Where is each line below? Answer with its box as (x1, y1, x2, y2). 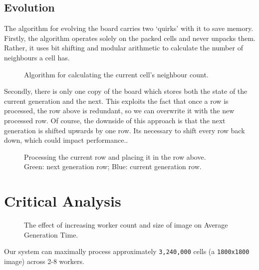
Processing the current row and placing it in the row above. (24, 151, 206, 162)
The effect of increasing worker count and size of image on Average (24, 220, 228, 230)
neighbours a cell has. (4, 52, 70, 62)
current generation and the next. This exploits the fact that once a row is (4, 95, 229, 106)
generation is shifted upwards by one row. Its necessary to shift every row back (4, 125, 245, 135)
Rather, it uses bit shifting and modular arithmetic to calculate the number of (4, 42, 243, 53)
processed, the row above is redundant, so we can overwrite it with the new (4, 105, 235, 116)
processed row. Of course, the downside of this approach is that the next (4, 115, 226, 125)
